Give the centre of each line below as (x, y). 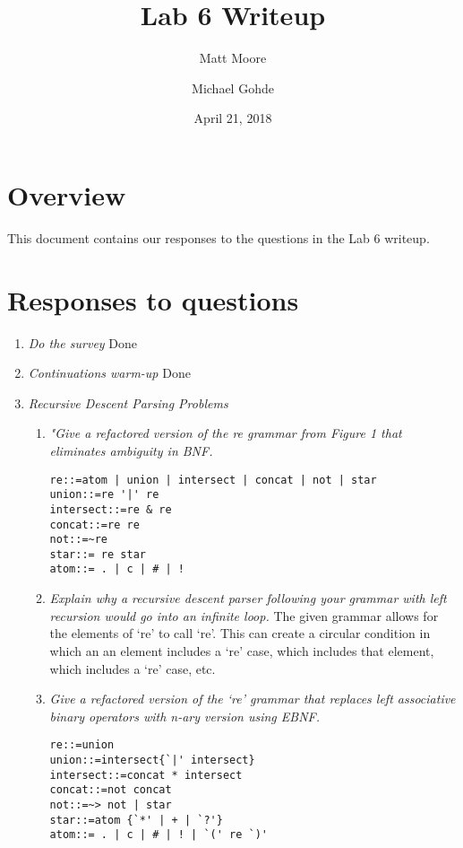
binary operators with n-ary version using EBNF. (184, 716)
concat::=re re (94, 525)
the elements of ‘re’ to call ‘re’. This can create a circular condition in (240, 633)
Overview (67, 194)
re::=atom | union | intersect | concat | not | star (213, 480)
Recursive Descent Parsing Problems (128, 402)
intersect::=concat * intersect (146, 775)
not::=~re (79, 540)
